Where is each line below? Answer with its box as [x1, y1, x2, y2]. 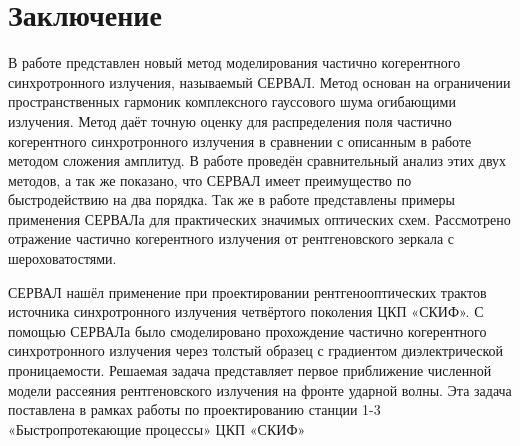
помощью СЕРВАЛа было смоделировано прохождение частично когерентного [8, 320, 487, 341]
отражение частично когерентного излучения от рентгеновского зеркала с [8, 228, 455, 249]
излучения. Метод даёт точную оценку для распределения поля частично [8, 110, 452, 131]
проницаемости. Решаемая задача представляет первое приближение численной [8, 360, 492, 381]
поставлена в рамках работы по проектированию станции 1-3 [8, 399, 381, 420]
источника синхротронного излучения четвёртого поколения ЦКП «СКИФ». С [8, 301, 484, 322]
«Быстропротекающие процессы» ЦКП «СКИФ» [8, 418, 306, 439]
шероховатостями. [8, 248, 117, 269]
